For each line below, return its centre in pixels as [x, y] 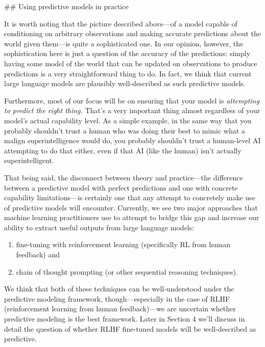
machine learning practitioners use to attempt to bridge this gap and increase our [132, 217]
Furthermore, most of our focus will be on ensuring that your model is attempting [132, 100]
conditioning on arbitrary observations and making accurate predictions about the [132, 33]
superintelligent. [29, 160]
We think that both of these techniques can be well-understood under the [119, 289]
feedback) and [38, 255]
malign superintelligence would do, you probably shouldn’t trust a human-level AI [132, 140]
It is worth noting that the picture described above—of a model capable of [121, 23]
